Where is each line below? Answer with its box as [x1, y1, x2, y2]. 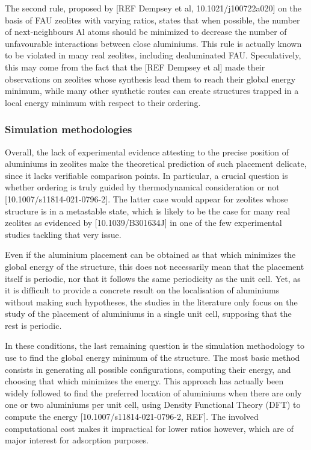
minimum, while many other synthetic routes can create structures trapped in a [5, 84, 299, 97]
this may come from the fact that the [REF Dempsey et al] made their [5, 60, 265, 73]
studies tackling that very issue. [5, 228, 122, 240]
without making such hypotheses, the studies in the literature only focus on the [5, 295, 298, 308]
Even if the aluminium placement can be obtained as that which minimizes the [5, 248, 296, 261]
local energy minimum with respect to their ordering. [5, 96, 201, 108]
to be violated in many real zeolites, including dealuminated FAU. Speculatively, [5, 49, 301, 61]
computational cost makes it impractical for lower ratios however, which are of [5, 422, 294, 434]
